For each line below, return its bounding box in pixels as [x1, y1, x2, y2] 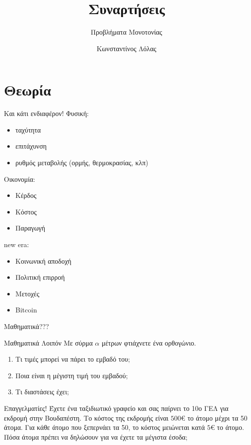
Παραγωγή [15, 223, 45, 233]
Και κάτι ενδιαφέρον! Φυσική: [4, 108, 89, 118]
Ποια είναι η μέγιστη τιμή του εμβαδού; [15, 370, 128, 380]
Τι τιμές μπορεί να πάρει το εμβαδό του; [15, 354, 130, 364]
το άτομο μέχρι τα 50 [187, 412, 248, 423]
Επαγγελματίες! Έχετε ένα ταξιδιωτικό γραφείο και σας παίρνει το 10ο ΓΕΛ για [4, 403, 229, 413]
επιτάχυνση [15, 141, 47, 151]
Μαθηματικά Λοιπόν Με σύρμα [4, 337, 93, 348]
